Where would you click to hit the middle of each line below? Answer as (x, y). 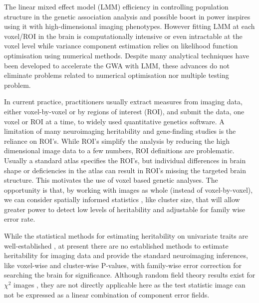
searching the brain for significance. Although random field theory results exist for (130, 275)
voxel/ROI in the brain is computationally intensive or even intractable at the (123, 36)
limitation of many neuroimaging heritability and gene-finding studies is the (120, 131)
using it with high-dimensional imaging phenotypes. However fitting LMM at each (129, 26)
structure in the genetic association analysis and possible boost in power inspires (127, 16)
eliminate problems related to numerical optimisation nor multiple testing (117, 75)
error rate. (20, 219)
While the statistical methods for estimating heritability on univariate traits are (126, 236)
